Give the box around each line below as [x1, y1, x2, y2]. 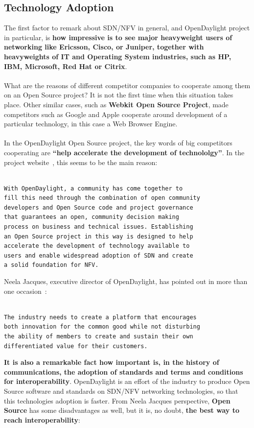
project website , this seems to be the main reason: [4, 157, 158, 167]
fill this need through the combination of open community [4, 194, 200, 202]
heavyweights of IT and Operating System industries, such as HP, [4, 51, 231, 61]
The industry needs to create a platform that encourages [4, 313, 197, 321]
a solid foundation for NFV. [4, 262, 99, 269]
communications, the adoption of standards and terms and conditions [4, 366, 243, 377]
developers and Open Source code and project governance [4, 204, 193, 211]
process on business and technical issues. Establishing [4, 223, 193, 231]
